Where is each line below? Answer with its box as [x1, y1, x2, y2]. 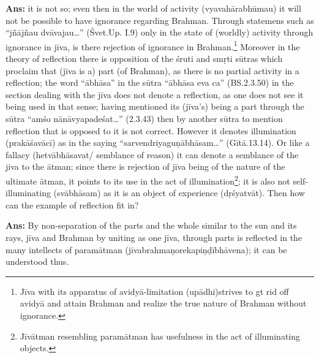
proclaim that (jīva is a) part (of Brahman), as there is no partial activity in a [6, 64, 299, 77]
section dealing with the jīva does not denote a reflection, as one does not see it [6, 88, 304, 101]
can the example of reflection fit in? [6, 198, 139, 211]
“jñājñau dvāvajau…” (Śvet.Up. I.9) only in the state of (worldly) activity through [6, 26, 313, 39]
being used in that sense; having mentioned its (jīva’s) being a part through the [6, 100, 304, 113]
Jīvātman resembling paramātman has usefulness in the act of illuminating [20, 329, 301, 342]
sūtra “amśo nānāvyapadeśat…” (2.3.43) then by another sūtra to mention [6, 112, 283, 124]
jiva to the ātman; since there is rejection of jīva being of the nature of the [6, 160, 285, 173]
